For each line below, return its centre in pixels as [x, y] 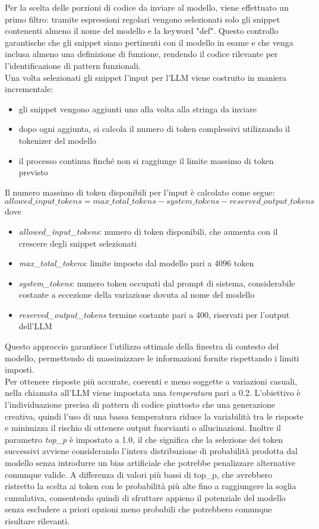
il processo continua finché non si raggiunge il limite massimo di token [146, 160]
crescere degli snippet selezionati [78, 243]
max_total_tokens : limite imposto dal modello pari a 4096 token [136, 263]
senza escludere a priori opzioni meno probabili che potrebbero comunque [138, 509]
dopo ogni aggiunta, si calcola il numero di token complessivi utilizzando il [154, 129]
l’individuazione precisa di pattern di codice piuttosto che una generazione [140, 404]
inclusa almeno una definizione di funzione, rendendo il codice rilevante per [141, 54]
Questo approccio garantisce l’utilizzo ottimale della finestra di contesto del [142, 346]
